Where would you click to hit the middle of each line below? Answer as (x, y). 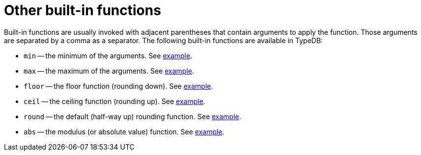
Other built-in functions (83, 10)
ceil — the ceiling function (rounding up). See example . (114, 101)
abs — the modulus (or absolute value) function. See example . (124, 131)
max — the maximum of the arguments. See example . (109, 71)
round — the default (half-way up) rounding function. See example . (132, 116)
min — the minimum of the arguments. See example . (108, 55)
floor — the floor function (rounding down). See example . (118, 86)
